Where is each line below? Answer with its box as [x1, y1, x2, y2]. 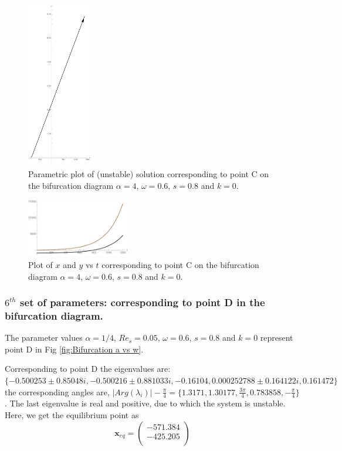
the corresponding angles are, [5, 385, 110, 398]
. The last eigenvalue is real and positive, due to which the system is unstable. [5, 397, 286, 409]
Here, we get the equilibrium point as [5, 409, 139, 421]
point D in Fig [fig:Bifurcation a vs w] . [5, 343, 144, 355]
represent [260, 331, 293, 344]
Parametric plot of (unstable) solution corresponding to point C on [28, 168, 269, 180]
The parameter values [5, 331, 83, 344]
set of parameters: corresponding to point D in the [20, 295, 265, 310]
